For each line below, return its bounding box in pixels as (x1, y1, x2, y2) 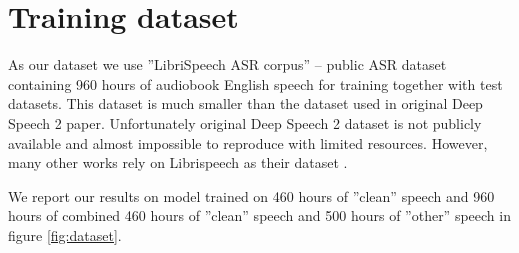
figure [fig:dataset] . (8, 224, 122, 245)
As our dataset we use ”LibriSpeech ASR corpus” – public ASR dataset (8, 54, 447, 75)
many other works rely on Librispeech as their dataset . (8, 152, 348, 173)
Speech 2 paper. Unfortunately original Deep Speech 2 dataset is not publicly (8, 112, 482, 133)
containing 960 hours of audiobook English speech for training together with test (8, 73, 503, 94)
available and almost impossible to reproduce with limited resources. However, (8, 132, 488, 153)
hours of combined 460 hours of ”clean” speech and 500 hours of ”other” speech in (8, 205, 511, 226)
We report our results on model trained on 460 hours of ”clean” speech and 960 (8, 185, 495, 206)
